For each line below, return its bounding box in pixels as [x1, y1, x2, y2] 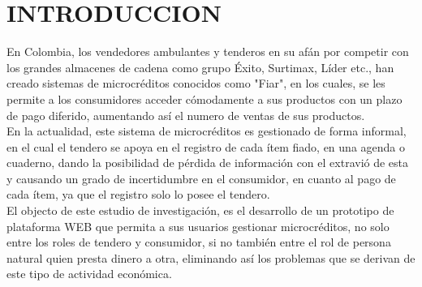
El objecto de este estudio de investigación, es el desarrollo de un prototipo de [6, 202, 394, 219]
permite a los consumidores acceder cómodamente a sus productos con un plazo [6, 90, 403, 107]
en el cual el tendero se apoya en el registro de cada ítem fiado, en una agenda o [6, 138, 405, 155]
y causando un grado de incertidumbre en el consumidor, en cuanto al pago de [6, 169, 396, 186]
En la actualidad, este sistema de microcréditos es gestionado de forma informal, [6, 122, 407, 139]
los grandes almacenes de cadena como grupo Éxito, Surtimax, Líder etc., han [6, 58, 394, 75]
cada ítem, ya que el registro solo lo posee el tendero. [6, 186, 270, 203]
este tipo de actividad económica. [6, 265, 172, 282]
